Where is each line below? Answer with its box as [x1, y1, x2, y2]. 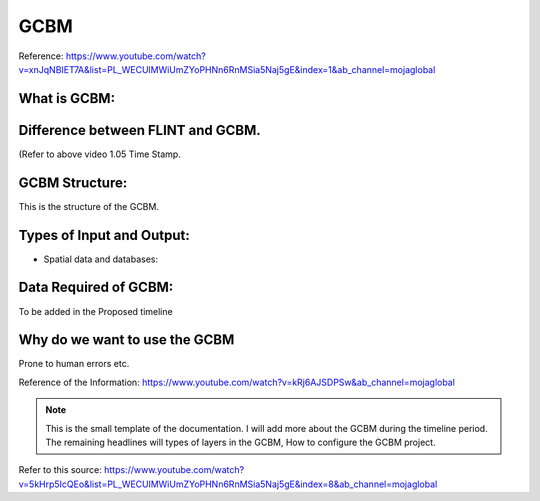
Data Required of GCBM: [18, 279, 174, 296]
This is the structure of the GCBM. [18, 200, 160, 212]
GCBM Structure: [18, 174, 128, 191]
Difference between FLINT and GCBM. [18, 121, 262, 139]
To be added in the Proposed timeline [18, 305, 174, 317]
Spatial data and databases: [43, 253, 159, 265]
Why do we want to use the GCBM [18, 331, 235, 349]
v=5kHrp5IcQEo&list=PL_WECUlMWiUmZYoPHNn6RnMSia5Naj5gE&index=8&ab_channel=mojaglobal [18, 478, 438, 490]
